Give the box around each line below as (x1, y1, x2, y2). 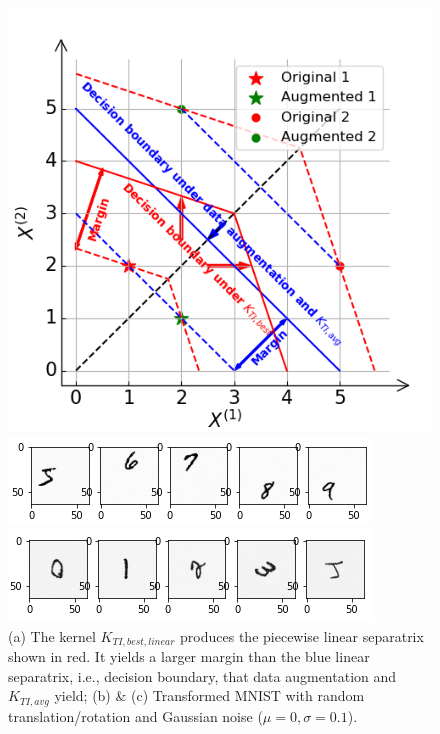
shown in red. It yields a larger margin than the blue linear (8, 646, 370, 667)
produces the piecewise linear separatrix (180, 625, 424, 646)
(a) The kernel (8, 625, 96, 646)
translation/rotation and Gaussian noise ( (8, 705, 263, 726)
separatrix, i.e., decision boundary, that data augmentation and (8, 665, 397, 686)
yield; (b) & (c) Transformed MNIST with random (54, 685, 365, 706)
